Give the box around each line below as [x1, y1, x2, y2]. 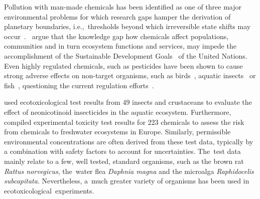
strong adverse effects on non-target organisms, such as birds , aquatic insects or [4, 70, 256, 81]
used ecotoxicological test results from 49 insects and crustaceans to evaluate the [4, 97, 252, 107]
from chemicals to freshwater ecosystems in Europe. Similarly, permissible [4, 126, 231, 137]
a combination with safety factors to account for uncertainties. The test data [4, 146, 241, 156]
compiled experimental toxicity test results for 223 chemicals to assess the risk [4, 116, 244, 127]
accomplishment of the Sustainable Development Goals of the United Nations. [4, 50, 247, 61]
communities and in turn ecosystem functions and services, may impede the [4, 41, 236, 51]
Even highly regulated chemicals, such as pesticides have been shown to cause [4, 60, 243, 71]
